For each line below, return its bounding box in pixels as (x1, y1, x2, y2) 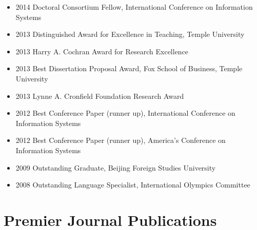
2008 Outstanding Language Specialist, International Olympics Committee (15, 179, 250, 190)
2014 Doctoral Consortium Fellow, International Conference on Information (15, 2, 253, 12)
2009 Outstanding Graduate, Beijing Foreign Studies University (15, 162, 216, 173)
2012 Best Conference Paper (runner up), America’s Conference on (15, 135, 226, 145)
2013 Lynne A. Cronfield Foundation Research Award (15, 90, 184, 101)
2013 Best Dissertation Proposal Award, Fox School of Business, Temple (15, 63, 243, 74)
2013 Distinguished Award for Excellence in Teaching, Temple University (15, 29, 245, 39)
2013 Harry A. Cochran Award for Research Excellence (15, 46, 189, 56)
